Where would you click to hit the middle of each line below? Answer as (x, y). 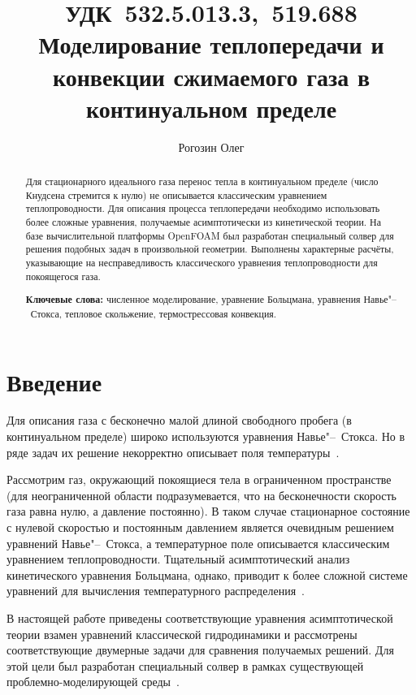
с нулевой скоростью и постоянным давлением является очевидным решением (200, 527)
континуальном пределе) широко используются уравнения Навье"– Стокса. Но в (206, 436)
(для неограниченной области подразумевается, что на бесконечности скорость (201, 495)
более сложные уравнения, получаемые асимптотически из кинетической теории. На (203, 222)
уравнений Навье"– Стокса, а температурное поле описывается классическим (198, 543)
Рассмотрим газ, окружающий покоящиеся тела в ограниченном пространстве (199, 479)
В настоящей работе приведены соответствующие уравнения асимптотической (200, 618)
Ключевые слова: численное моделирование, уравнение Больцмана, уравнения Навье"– (211, 300)
